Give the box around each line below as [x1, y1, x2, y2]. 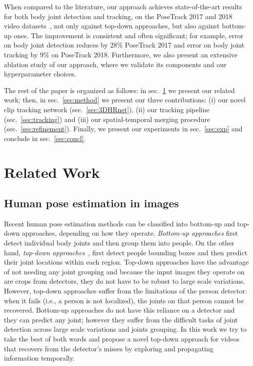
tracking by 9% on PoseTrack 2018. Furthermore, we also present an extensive [4, 49, 238, 59]
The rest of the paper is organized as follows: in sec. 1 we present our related [4, 85, 235, 95]
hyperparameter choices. [4, 69, 76, 79]
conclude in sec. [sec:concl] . [4, 133, 86, 143]
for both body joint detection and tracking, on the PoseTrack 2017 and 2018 [4, 11, 232, 21]
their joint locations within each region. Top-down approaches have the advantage [4, 257, 249, 267]
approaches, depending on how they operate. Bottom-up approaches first [21, 228, 238, 238]
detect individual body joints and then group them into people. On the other [4, 238, 234, 248]
